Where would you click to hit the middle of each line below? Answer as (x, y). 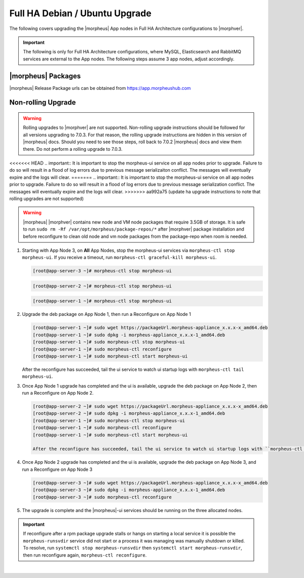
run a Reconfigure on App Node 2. (58, 393)
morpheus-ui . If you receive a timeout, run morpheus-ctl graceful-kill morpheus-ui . (119, 258)
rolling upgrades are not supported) (47, 199)
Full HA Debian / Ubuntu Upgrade (80, 13)
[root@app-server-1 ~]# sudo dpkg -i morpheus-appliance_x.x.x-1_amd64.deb (129, 335)
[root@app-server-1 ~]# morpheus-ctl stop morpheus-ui (102, 301)
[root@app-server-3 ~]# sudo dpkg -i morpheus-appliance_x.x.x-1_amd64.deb (129, 490)
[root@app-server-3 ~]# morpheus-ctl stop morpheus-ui (102, 271)
